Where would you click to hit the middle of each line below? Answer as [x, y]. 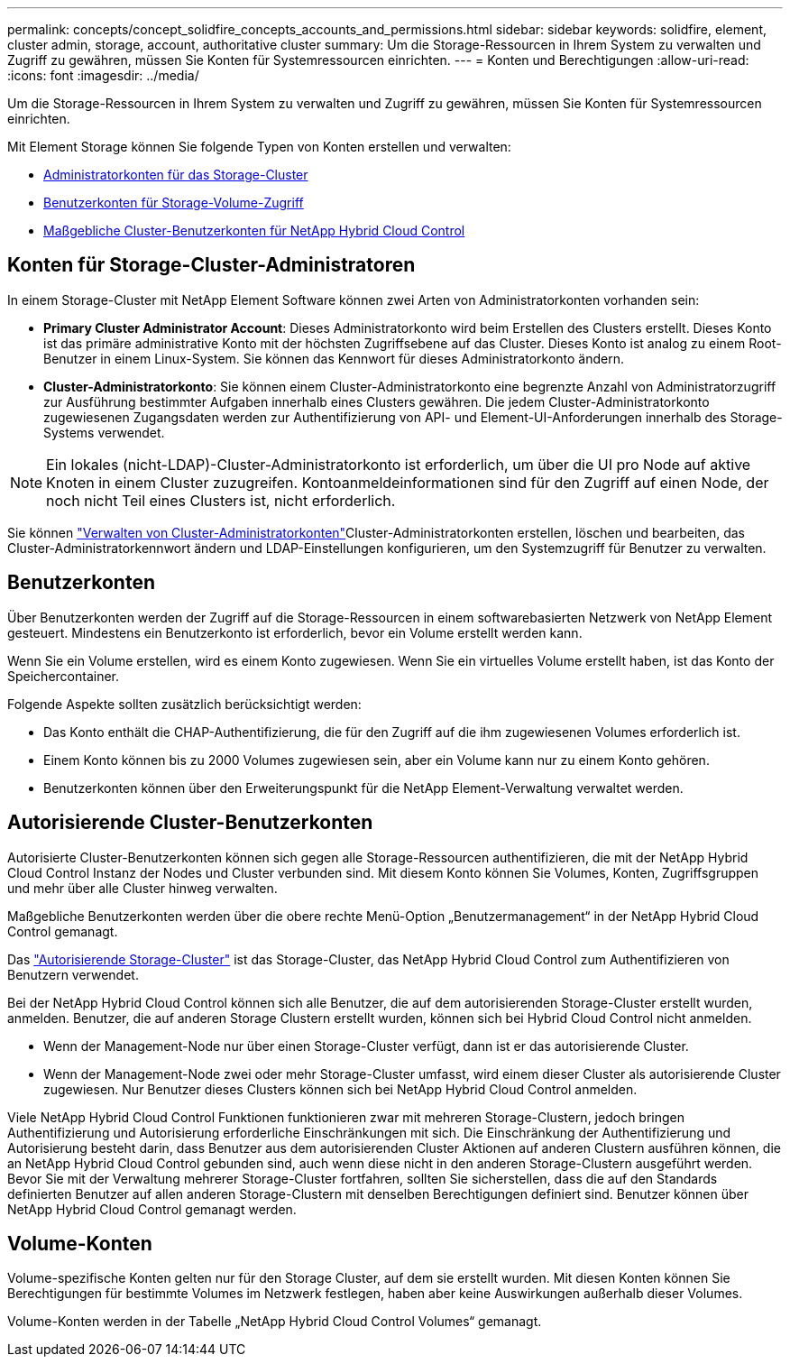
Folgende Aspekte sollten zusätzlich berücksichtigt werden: [184, 704]
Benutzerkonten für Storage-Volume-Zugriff [174, 203]
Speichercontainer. [64, 676]
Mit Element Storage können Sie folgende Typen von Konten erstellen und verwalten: [259, 147]
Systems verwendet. [104, 432]
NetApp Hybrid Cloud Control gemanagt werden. [152, 1209]
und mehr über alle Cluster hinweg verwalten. [142, 888]
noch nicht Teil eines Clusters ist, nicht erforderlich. [221, 500]
